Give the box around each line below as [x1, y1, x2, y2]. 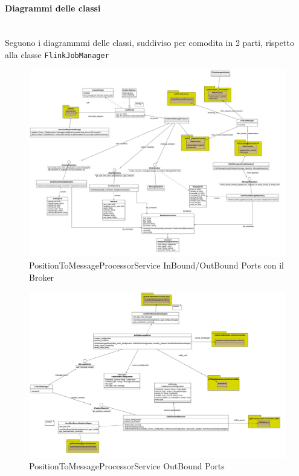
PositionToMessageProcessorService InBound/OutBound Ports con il [29, 258, 285, 271]
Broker [29, 270, 54, 283]
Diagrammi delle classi [5, 1, 101, 14]
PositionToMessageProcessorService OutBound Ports [29, 460, 225, 472]
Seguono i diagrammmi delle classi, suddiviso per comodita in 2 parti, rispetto [5, 36, 294, 49]
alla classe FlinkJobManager [5, 48, 109, 60]
